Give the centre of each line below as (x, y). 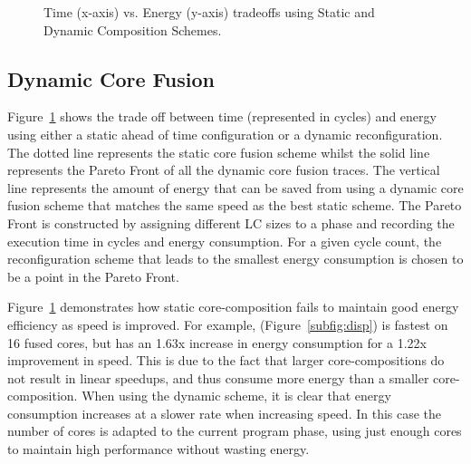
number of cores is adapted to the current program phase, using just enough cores (235, 431)
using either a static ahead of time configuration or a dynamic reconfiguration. (225, 134)
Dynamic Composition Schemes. (133, 29)
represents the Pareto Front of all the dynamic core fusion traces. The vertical (224, 170)
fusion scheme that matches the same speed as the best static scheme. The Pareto (235, 205)
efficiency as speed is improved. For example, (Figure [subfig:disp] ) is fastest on (228, 324)
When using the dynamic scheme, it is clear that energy (236, 396)
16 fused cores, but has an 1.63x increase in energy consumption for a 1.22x (217, 342)
